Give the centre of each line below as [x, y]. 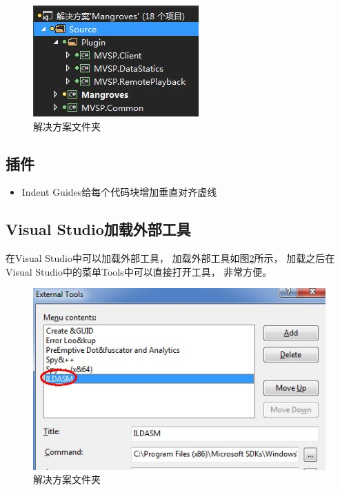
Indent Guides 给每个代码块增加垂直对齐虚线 [119, 192]
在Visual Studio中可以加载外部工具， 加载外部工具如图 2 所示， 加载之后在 [170, 258]
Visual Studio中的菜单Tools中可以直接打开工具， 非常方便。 [139, 271]
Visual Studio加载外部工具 [98, 229]
